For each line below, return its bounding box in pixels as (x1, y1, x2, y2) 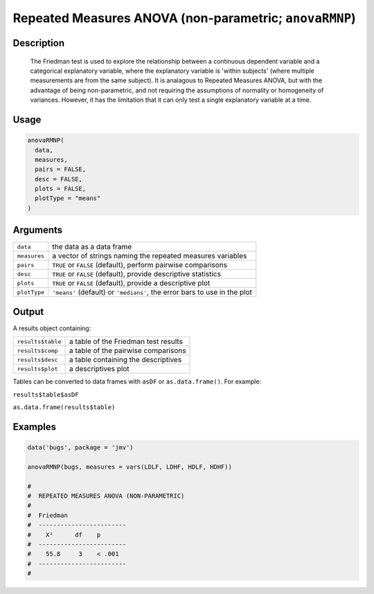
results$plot (17, 365, 58, 372)
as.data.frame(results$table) (12, 404, 116, 411)
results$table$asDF (12, 390, 79, 398)
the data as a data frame (52, 242, 132, 252)
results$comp (17, 347, 58, 354)
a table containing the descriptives (69, 355, 182, 365)
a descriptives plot (69, 364, 130, 374)
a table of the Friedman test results (69, 336, 184, 346)
